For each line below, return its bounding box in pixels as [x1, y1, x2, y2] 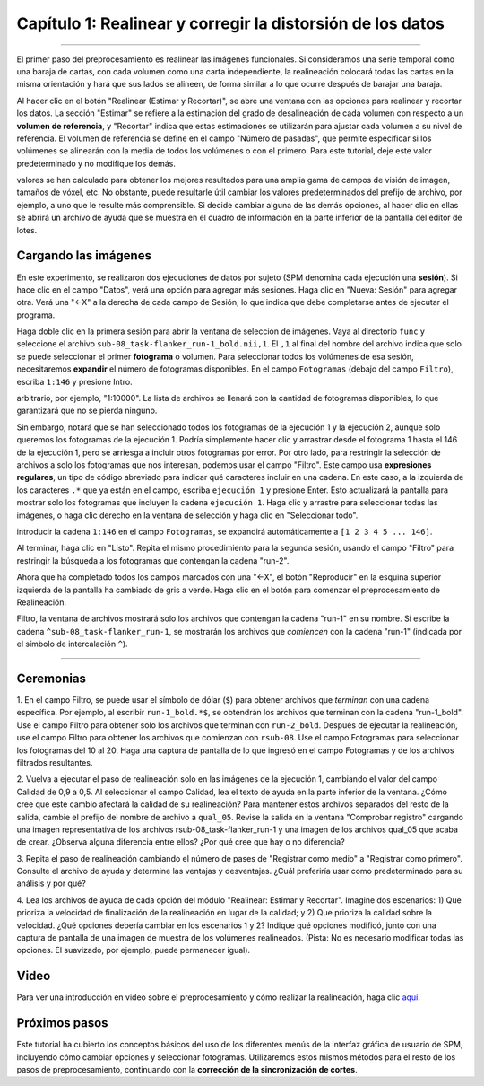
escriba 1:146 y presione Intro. [16, 376, 134, 387]
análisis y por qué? [16, 878, 87, 889]
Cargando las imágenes [16, 248, 152, 264]
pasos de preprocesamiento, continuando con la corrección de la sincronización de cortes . [16, 1064, 358, 1074]
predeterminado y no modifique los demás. [16, 158, 177, 169]
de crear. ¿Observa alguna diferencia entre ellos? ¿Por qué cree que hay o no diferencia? [16, 836, 345, 847]
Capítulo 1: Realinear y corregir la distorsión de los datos [16, 13, 445, 33]
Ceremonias [16, 670, 87, 686]
